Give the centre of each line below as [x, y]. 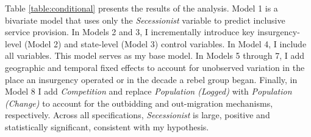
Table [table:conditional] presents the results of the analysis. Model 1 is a [141, 8]
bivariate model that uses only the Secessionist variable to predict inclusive [145, 20]
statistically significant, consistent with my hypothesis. [107, 126]
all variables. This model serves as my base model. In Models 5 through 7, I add [155, 55]
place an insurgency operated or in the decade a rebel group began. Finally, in [151, 79]
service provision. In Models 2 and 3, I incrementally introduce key [130, 32]
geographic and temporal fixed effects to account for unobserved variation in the [155, 67]
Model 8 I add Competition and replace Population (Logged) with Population [148, 91]
